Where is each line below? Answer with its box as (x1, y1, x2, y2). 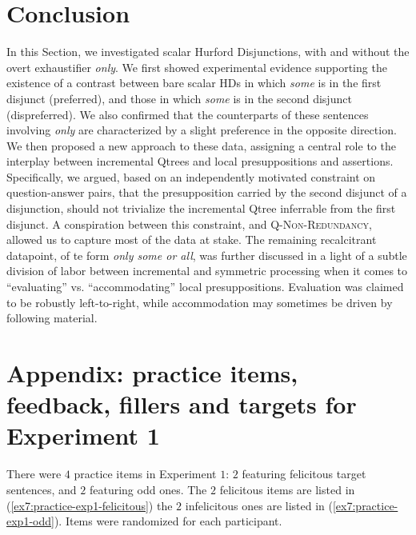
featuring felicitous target (242, 465, 366, 482)
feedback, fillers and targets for (6, 388, 357, 421)
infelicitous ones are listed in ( (185, 497, 333, 513)
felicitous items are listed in (219, 481, 355, 497)
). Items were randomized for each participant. (54, 513, 282, 529)
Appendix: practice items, (6, 357, 298, 389)
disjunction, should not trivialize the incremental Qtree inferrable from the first (6, 200, 396, 217)
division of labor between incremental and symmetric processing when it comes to (6, 262, 408, 279)
